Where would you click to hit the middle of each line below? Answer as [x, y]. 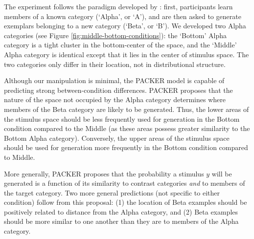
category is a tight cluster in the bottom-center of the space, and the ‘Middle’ [120, 45]
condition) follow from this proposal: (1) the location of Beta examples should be [126, 202]
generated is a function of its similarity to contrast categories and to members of [125, 183]
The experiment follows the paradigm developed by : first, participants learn [118, 6]
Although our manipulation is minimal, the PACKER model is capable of [114, 80]
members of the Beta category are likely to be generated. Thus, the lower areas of [127, 109]
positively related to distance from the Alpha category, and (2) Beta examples [121, 211]
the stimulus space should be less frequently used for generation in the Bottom [122, 119]
